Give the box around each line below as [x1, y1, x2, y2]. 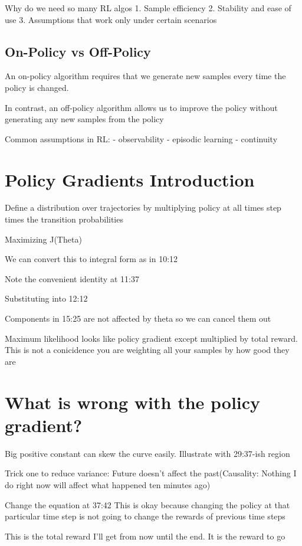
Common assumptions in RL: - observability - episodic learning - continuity [5, 132, 278, 145]
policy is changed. [5, 81, 69, 93]
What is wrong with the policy [5, 390, 261, 414]
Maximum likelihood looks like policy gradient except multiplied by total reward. [5, 332, 298, 344]
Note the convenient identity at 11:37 [5, 272, 139, 285]
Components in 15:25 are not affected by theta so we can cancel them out [5, 312, 271, 325]
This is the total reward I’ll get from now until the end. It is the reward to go [5, 529, 285, 542]
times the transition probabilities [5, 213, 123, 225]
